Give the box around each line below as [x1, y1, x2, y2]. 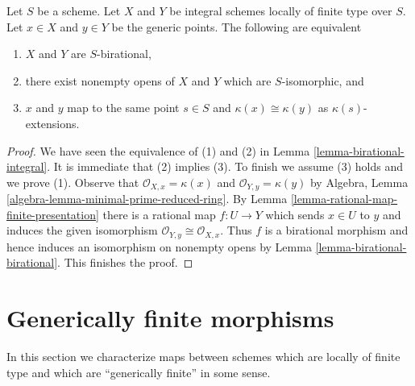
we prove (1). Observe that [6, 173, 139, 190]
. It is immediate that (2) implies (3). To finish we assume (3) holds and [47, 158, 404, 175]
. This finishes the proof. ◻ [57, 254, 193, 271]
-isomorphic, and [281, 72, 364, 89]
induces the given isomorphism [6, 222, 158, 239]
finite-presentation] [6, 205, 99, 222]
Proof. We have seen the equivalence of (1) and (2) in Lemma [6, 142, 310, 159]
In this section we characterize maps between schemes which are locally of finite [6, 348, 400, 365]
